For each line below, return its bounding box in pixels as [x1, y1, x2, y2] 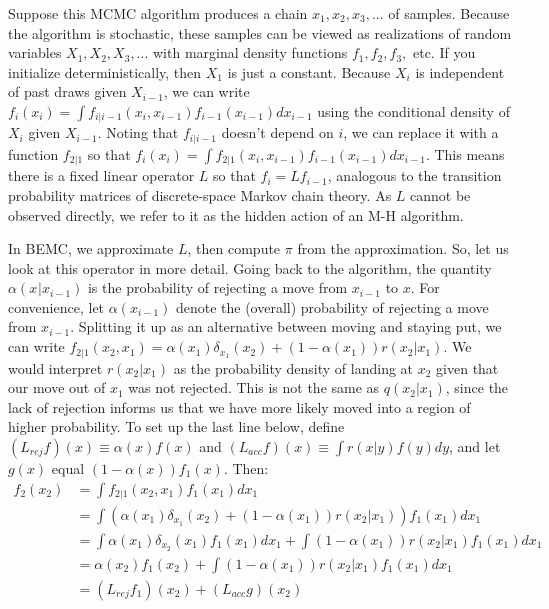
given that [436, 357, 499, 378]
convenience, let [8, 296, 105, 317]
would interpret [8, 357, 103, 378]
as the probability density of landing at [173, 357, 414, 378]
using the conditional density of [317, 100, 510, 121]
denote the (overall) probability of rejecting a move [175, 296, 489, 317]
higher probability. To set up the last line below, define [8, 416, 345, 437]
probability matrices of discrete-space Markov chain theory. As [8, 184, 392, 205]
